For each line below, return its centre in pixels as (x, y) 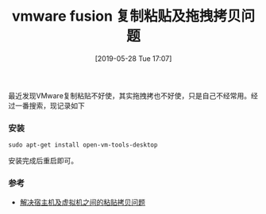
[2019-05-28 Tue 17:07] (133, 58)
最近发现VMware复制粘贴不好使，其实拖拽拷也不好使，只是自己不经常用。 (130, 95)
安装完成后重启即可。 (43, 161)
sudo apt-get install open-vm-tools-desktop (83, 145)
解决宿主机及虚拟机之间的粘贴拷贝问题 (82, 202)
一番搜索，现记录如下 (50, 105)
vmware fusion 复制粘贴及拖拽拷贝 (126, 16)
